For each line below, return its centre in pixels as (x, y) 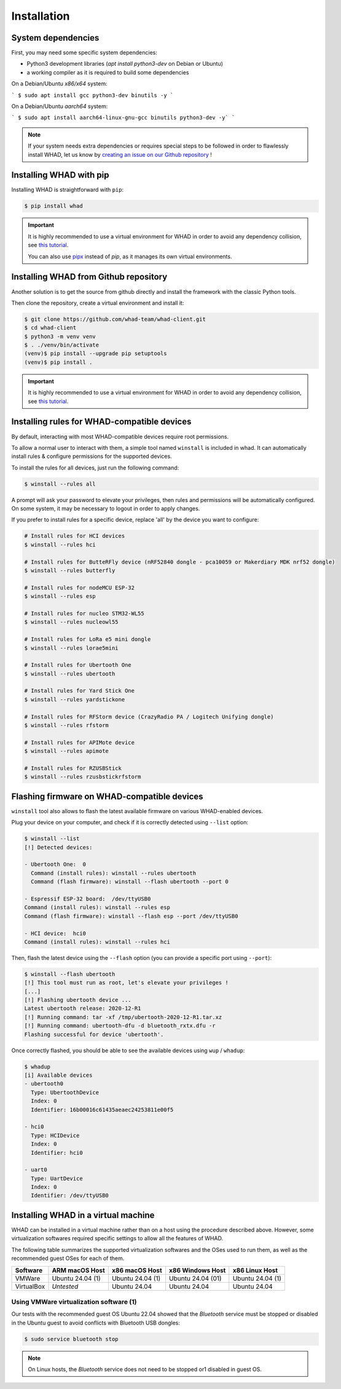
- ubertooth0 (44, 1084)
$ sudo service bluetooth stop (72, 1339)
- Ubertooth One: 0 (55, 864)
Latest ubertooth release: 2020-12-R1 (83, 1009)
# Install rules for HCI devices (75, 536)
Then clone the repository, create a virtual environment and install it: (98, 303)
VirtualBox (30, 1286)
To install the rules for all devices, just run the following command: (95, 468)
